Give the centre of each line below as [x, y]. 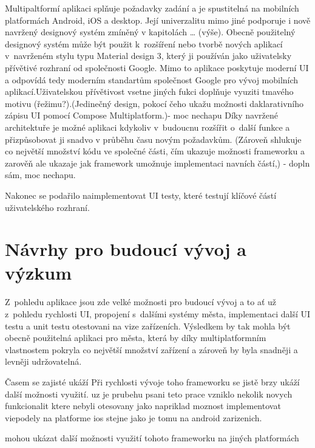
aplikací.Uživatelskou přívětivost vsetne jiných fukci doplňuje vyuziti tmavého [149, 91]
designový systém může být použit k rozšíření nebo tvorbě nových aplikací [144, 43]
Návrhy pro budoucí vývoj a [126, 249]
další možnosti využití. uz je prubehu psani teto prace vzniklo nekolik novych [149, 394]
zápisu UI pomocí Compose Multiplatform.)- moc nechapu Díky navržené [141, 115]
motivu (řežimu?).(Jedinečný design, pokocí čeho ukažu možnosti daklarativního [154, 103]
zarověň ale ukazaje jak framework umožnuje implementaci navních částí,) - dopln [157, 163]
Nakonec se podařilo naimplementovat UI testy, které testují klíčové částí [141, 195]
